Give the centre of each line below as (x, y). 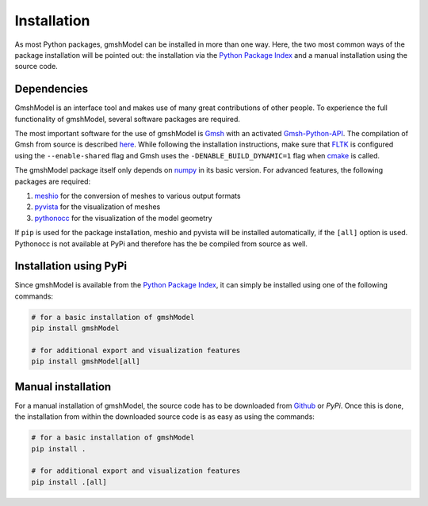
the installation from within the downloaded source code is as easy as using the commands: (164, 417)
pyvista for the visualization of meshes (97, 207)
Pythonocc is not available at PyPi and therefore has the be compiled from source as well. (161, 243)
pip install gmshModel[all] (86, 361)
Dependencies (52, 89)
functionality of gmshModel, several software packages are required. (128, 119)
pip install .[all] (69, 482)
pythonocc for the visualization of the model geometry (124, 218)
